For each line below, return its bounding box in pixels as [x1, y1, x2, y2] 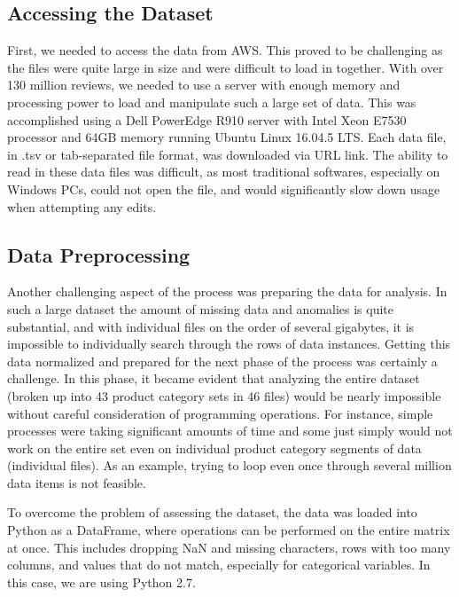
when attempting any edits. [7, 197, 157, 216]
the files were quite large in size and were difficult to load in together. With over [7, 58, 444, 76]
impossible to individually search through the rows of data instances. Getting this [7, 334, 451, 353]
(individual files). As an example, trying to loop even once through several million [7, 456, 452, 475]
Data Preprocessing [7, 240, 191, 268]
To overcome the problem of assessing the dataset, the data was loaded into [7, 503, 417, 522]
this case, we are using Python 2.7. [7, 572, 196, 591]
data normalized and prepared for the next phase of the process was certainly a [7, 351, 438, 370]
